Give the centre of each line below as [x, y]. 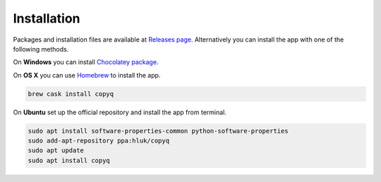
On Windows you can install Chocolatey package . [86, 62]
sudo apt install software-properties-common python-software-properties [158, 131]
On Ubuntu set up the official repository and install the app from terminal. [120, 112]
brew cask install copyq [71, 94]
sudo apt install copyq [69, 160]
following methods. [41, 49]
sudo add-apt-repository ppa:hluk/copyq [98, 141]
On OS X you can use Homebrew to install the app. [87, 75]
